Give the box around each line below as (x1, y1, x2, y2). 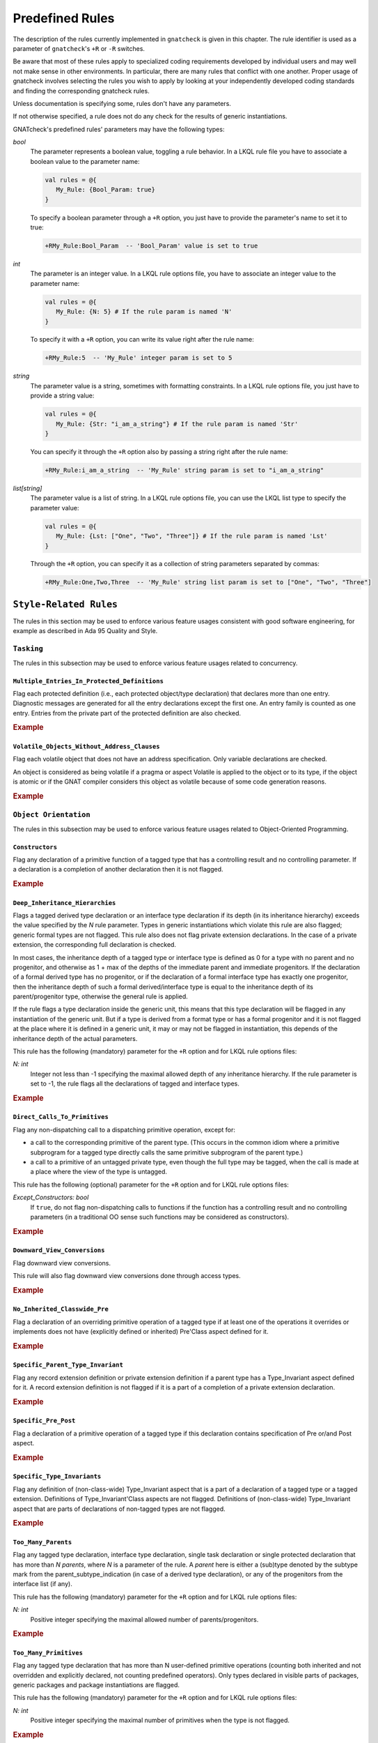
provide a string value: (30, 391, 95, 400)
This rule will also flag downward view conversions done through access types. (13, 1272, 242, 1280)
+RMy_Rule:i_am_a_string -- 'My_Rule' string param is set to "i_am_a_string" (45, 466, 324, 474)
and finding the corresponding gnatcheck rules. (13, 86, 150, 95)
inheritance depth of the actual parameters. (13, 1034, 138, 1042)
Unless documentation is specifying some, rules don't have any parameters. (13, 99, 231, 107)
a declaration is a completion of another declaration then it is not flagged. (13, 865, 223, 874)
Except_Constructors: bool (13, 1193, 89, 1202)
